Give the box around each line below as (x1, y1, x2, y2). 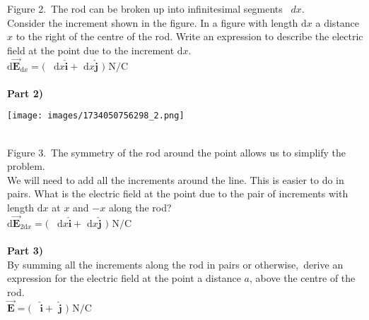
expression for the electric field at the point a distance (7, 271, 241, 285)
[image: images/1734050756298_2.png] (7, 111, 184, 121)
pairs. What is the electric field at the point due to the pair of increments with (7, 186, 348, 201)
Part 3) (7, 243, 43, 257)
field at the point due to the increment (7, 42, 175, 57)
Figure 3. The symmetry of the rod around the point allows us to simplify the (7, 144, 346, 159)
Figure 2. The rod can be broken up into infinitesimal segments (7, 1, 283, 16)
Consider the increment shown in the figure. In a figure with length (7, 15, 298, 30)
